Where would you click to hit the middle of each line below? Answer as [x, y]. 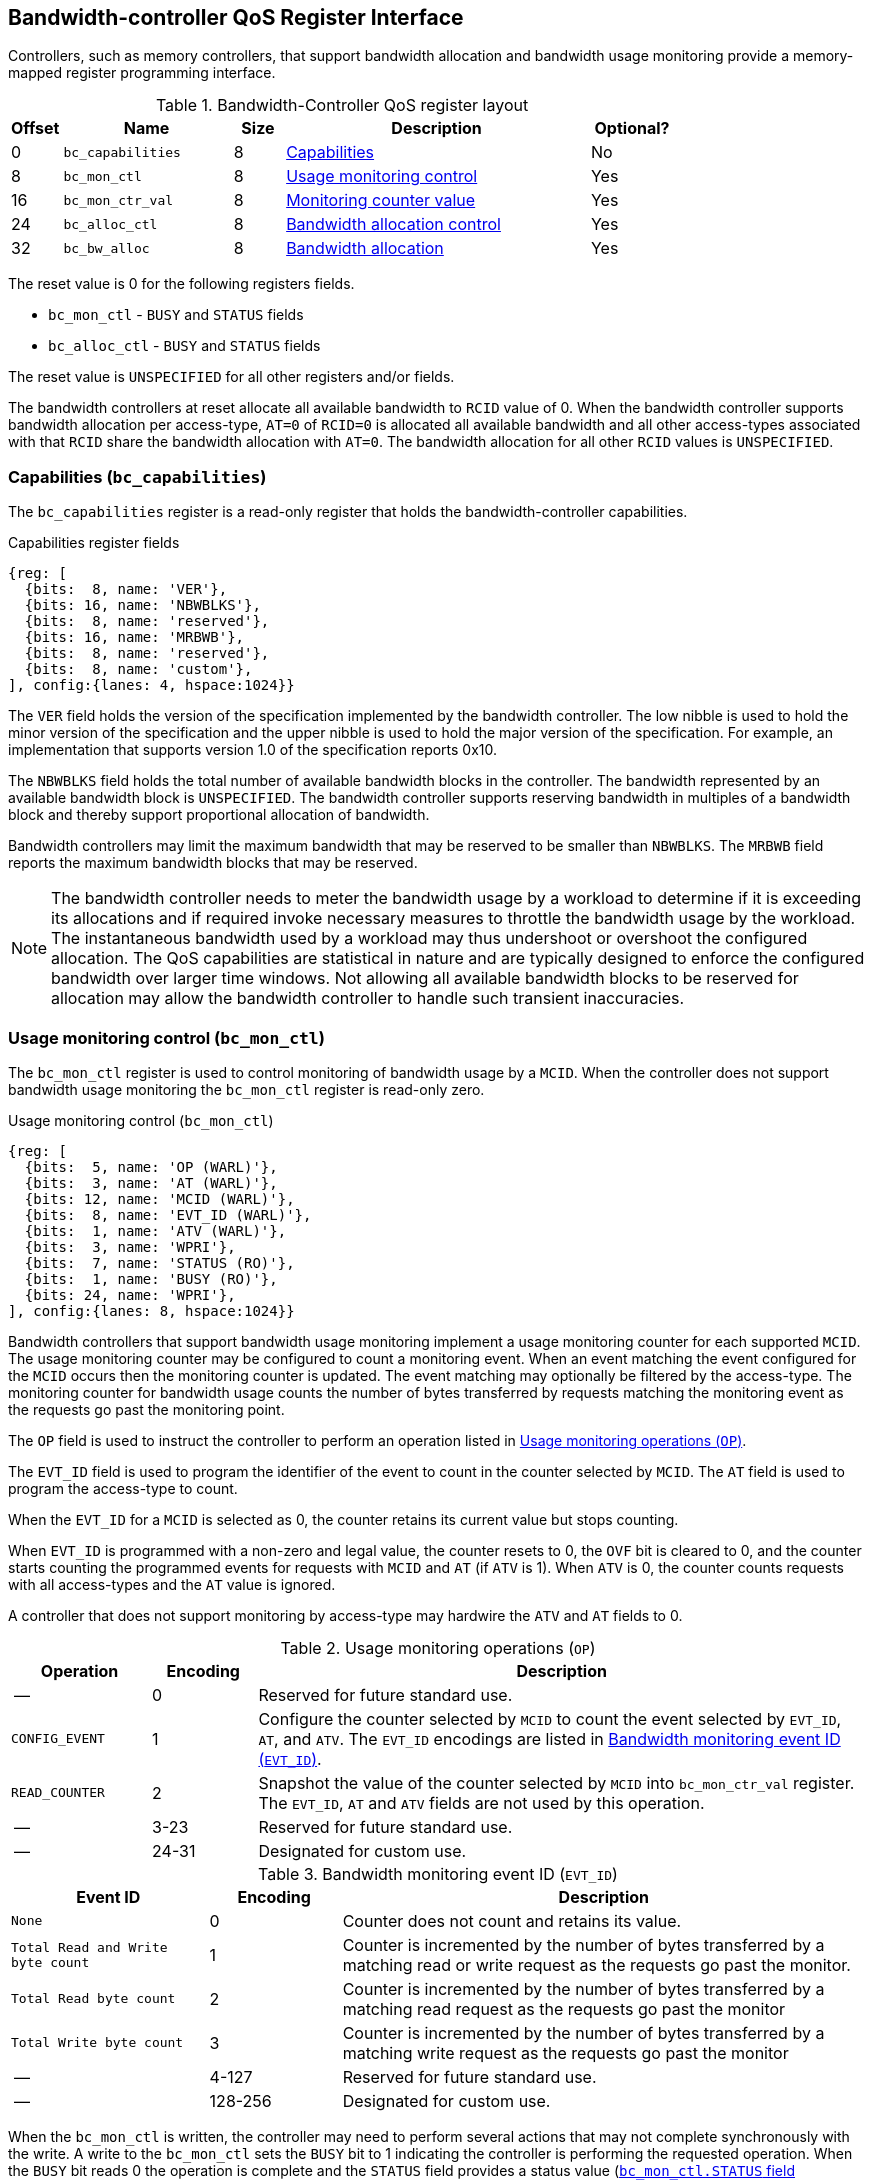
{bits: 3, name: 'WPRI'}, [130, 1246]
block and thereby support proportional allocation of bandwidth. [219, 815]
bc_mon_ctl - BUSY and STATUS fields [176, 315]
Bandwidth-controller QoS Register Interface [236, 17]
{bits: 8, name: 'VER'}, [126, 589]
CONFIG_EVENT [58, 1739]
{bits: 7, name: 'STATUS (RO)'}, [159, 1262]
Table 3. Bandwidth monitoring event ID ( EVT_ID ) [438, 1873]
